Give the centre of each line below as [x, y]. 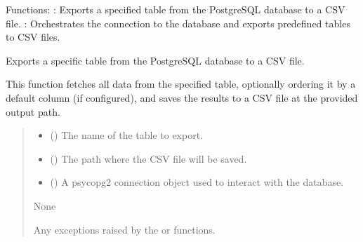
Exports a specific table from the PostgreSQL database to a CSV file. [155, 60]
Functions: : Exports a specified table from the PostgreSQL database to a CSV [176, 9]
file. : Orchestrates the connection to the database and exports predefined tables [178, 23]
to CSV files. [33, 37]
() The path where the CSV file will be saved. [148, 158]
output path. [33, 111]
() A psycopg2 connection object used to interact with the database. [197, 182]
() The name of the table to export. [127, 135]
